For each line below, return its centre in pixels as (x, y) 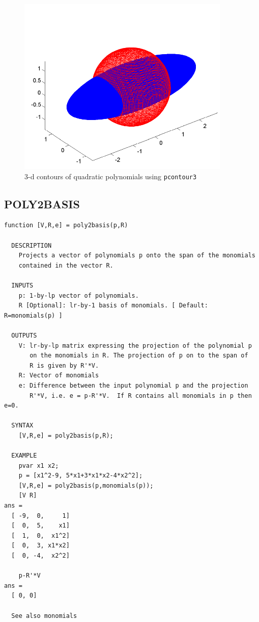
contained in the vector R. (66, 265)
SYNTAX (22, 426)
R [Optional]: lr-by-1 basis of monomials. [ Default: (113, 306)
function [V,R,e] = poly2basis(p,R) (66, 225)
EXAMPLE (24, 456)
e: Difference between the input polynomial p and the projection (133, 385)
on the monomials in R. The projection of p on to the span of (139, 356)
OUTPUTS (24, 335)
